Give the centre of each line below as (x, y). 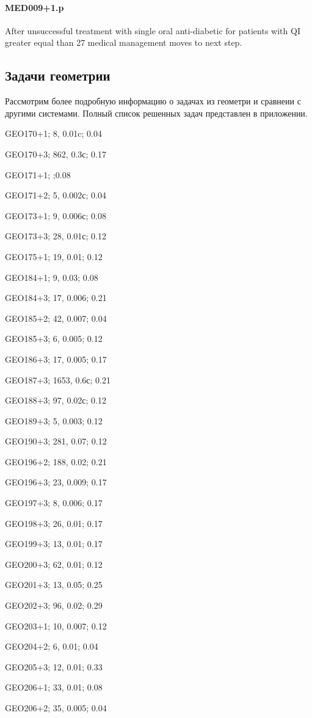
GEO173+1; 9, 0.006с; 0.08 (56, 215)
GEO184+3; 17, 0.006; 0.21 (56, 298)
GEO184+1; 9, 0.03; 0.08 (52, 277)
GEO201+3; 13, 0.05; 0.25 (54, 585)
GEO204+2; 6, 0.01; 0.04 (52, 646)
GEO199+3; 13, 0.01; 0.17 (54, 544)
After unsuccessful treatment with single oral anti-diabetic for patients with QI (153, 30)
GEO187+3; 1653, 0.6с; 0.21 (58, 379)
